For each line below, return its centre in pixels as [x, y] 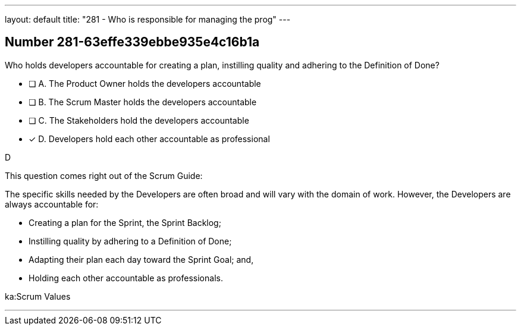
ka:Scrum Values [38, 296]
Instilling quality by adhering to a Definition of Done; [130, 241]
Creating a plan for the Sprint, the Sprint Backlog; [125, 222]
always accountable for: [52, 204]
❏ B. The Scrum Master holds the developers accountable [143, 102]
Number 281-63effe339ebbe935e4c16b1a [132, 42]
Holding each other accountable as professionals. [126, 278]
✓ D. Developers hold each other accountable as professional [149, 139]
